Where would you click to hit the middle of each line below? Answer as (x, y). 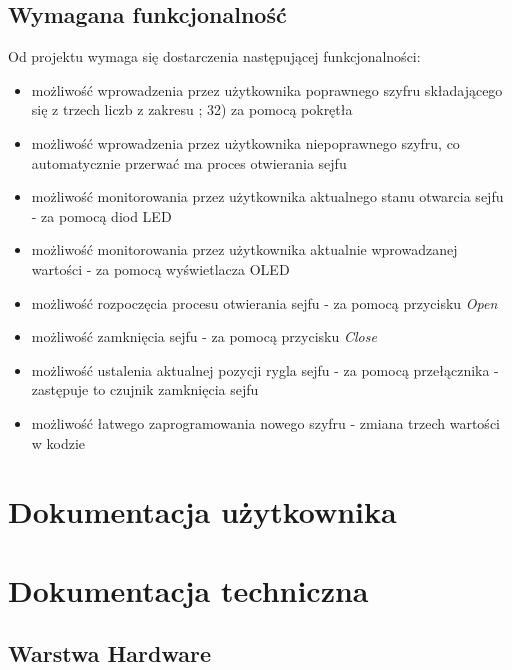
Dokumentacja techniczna (188, 589)
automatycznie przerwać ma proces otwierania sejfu (189, 162)
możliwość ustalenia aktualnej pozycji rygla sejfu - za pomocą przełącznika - (265, 369)
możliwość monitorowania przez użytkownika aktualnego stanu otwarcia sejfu (267, 196)
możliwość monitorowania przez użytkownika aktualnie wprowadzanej (244, 249)
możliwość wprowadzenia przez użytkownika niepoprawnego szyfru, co (245, 142)
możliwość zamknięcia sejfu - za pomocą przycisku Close (204, 336)
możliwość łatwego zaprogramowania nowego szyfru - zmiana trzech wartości (265, 422)
